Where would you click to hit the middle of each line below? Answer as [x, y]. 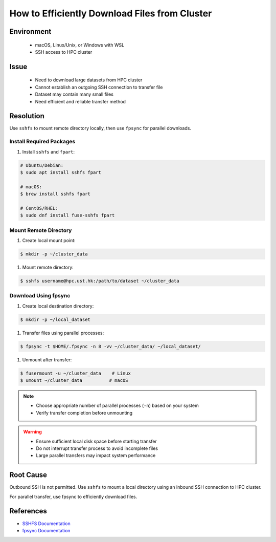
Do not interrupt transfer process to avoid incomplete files [97, 448]
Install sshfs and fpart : [49, 151]
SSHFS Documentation [47, 523]
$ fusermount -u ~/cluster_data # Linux [76, 373]
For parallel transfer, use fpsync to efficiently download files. [73, 496]
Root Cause [28, 475]
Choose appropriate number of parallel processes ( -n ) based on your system [117, 406]
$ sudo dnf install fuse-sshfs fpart [67, 215]
